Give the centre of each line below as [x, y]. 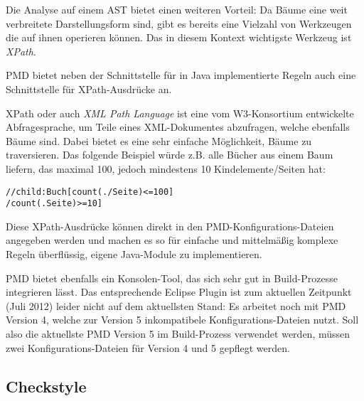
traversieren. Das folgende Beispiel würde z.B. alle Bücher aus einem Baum [170, 155]
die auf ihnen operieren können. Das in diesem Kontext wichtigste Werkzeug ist [179, 37]
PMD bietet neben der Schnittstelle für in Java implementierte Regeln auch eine [181, 75]
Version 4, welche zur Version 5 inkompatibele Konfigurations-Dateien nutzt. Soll [182, 320]
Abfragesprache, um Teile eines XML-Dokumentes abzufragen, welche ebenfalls [178, 127]
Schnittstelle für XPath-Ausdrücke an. [89, 89]
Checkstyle [46, 386]
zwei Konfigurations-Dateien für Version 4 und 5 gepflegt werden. [148, 347]
